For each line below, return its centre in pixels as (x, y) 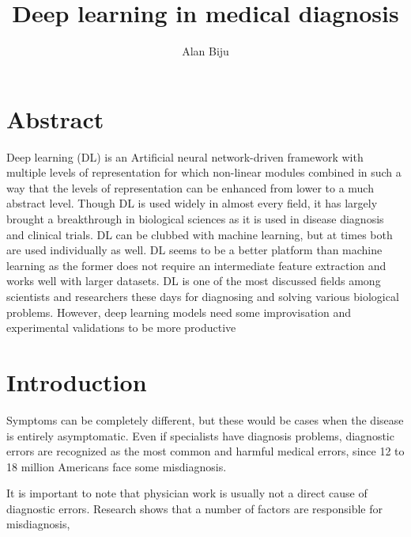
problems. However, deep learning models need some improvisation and (179, 312)
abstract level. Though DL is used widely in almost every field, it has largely (192, 203)
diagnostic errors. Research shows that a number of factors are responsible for (194, 508)
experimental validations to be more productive (121, 328)
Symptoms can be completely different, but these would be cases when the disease (205, 419)
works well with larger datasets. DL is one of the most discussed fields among (194, 281)
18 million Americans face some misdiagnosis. (117, 466)
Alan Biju (205, 51)
